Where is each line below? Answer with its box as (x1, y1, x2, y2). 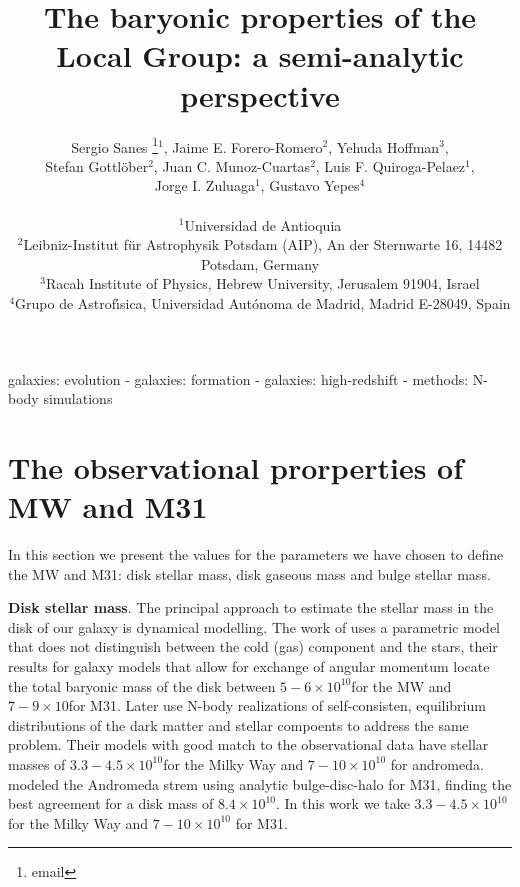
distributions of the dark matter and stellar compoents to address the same (8, 714, 469, 735)
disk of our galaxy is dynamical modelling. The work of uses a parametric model (8, 616, 501, 637)
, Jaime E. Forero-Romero (163, 136, 323, 157)
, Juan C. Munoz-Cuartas (153, 155, 311, 176)
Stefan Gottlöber (45, 155, 149, 176)
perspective (180, 74, 340, 115)
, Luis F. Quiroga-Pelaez (315, 155, 466, 176)
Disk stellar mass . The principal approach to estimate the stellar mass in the (8, 597, 494, 618)
